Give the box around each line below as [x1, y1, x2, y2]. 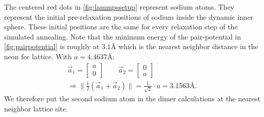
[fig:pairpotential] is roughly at [4, 41, 100, 52]
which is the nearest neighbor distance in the [119, 41, 258, 52]
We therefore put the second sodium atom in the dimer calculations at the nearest [4, 93, 260, 104]
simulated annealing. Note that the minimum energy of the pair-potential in [4, 31, 241, 42]
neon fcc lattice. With [4, 51, 72, 61]
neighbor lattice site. [4, 103, 68, 113]
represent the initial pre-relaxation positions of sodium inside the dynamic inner [4, 11, 253, 22]
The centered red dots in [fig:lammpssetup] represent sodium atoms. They [4, 2, 234, 12]
